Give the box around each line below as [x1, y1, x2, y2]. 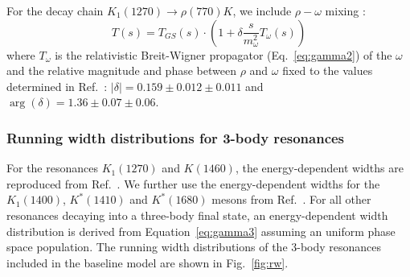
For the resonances [6, 159, 98, 176]
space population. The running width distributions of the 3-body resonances [6, 238, 382, 255]
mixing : [325, 2, 366, 19]
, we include [232, 2, 292, 19]
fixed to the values [282, 62, 373, 79]
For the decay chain [6, 2, 104, 19]
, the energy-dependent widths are [235, 159, 404, 176]
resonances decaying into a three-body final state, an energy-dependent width [6, 206, 388, 223]
